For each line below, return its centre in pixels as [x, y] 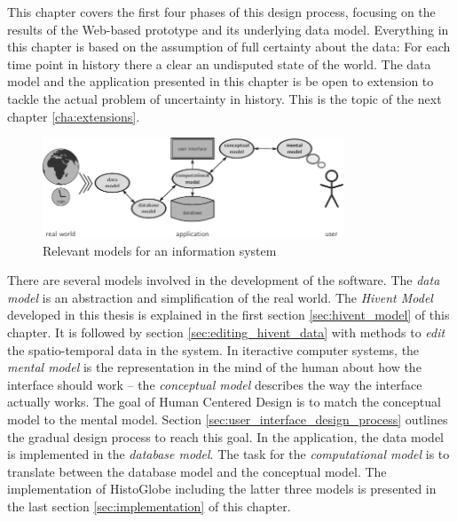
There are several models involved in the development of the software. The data [224, 280]
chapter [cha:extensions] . [74, 116]
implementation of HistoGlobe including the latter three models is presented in [222, 489]
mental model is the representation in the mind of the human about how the [214, 367]
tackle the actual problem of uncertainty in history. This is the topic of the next [225, 98]
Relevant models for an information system [160, 250]
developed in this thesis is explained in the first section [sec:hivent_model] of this [228, 315]
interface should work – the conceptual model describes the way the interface [215, 384]
